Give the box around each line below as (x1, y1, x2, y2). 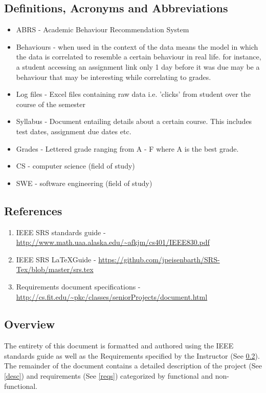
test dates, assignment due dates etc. (16, 126, 131, 136)
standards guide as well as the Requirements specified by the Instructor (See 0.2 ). (4, 350, 260, 361)
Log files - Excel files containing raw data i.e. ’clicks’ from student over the (16, 89, 251, 99)
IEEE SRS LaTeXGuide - (16, 254, 96, 264)
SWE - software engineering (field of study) (16, 177, 152, 188)
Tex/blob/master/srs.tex (16, 264, 94, 275)
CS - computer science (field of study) (16, 160, 135, 171)
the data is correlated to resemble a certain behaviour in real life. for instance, (16, 51, 261, 62)
